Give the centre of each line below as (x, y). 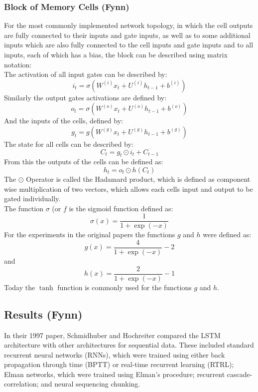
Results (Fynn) (43, 314)
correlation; (21, 384)
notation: (18, 64)
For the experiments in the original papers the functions (90, 234)
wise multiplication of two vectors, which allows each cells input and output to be (129, 189)
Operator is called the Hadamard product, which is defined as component (138, 179)
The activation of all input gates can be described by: (86, 74)
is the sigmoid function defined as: (121, 208)
